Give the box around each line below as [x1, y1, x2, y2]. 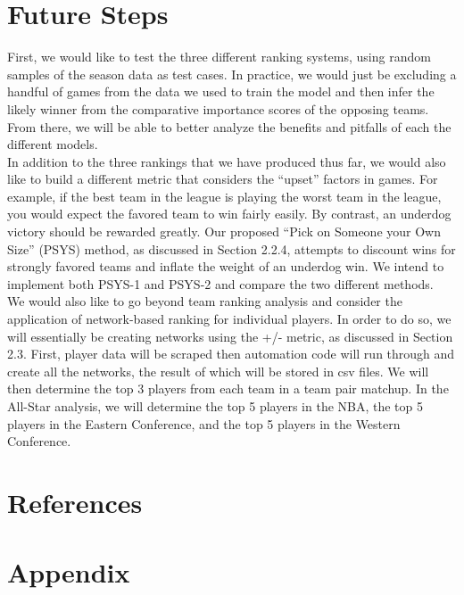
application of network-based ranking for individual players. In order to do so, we [7, 310, 452, 328]
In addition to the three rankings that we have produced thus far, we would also [7, 152, 446, 170]
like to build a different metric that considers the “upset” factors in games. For [7, 169, 438, 188]
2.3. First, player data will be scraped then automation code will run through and [7, 344, 455, 363]
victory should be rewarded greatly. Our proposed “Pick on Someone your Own [7, 222, 441, 241]
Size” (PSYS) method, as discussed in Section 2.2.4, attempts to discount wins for [7, 239, 456, 258]
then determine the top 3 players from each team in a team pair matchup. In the [7, 379, 449, 398]
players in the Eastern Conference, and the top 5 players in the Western [7, 414, 401, 433]
